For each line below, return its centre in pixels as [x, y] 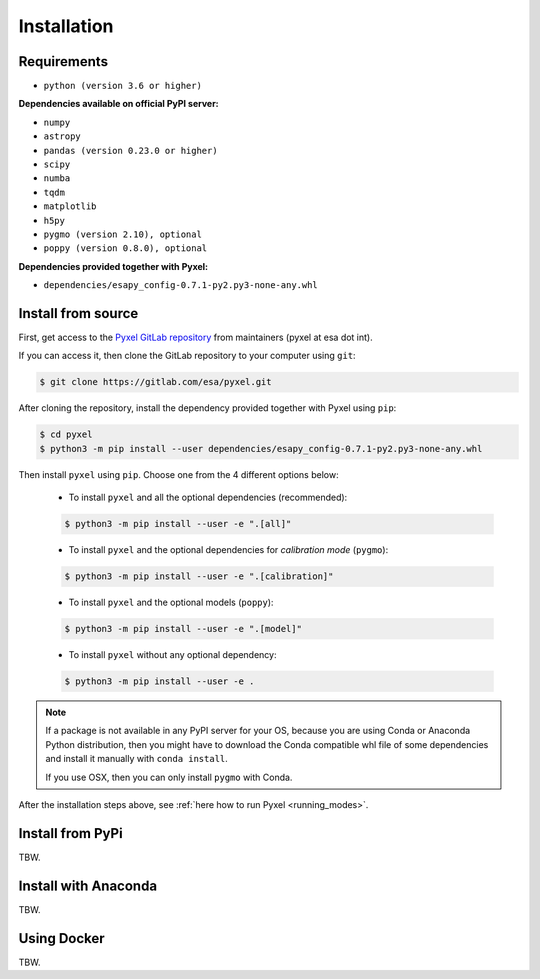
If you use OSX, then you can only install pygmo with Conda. [169, 777]
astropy [62, 136]
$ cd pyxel [66, 434]
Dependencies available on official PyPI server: [118, 104]
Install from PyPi [71, 833]
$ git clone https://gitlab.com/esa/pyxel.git [155, 382]
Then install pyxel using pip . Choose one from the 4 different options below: [178, 474]
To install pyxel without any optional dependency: [172, 655]
